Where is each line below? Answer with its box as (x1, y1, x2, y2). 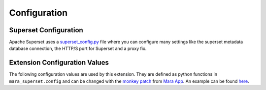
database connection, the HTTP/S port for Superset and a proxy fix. (9, 45, 147, 51)
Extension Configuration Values (9, 59, 109, 67)
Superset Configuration (9, 26, 83, 34)
